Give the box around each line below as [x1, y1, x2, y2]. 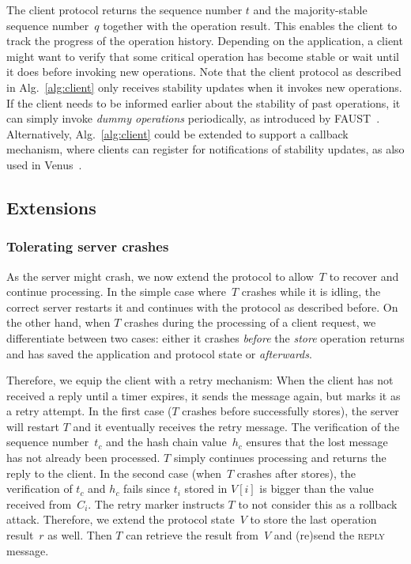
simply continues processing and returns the [173, 449, 386, 466]
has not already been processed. [6, 449, 160, 466]
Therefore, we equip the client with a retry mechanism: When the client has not [6, 372, 394, 388]
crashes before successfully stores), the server [182, 403, 399, 419]
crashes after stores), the [236, 464, 356, 481]
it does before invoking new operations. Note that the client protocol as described [6, 63, 402, 80]
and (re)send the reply [273, 527, 385, 543]
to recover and [329, 267, 399, 284]
